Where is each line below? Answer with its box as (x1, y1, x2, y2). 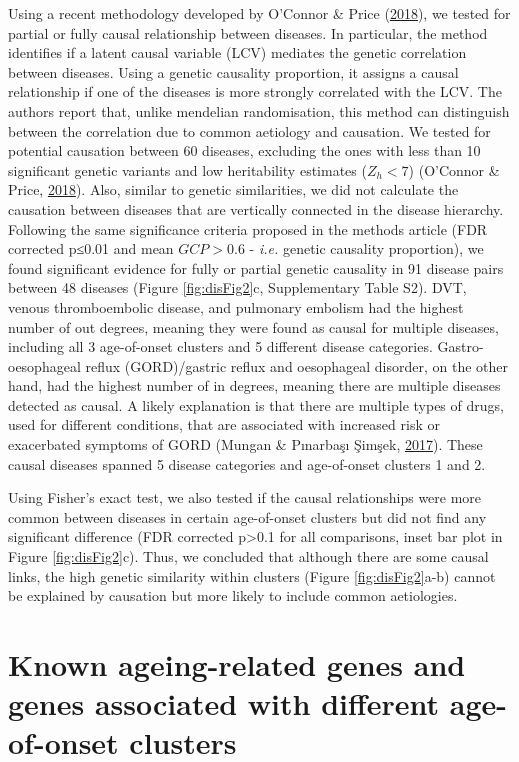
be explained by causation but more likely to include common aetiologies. (8, 585, 458, 606)
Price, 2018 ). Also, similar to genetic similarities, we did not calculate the (8, 179, 459, 200)
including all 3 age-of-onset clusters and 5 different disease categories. (8, 336, 433, 357)
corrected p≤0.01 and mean (8, 238, 174, 259)
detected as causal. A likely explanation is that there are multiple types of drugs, (8, 394, 504, 415)
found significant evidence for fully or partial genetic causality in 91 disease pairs (8, 257, 504, 278)
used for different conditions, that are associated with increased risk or (8, 414, 440, 435)
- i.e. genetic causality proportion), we (249, 238, 484, 259)
